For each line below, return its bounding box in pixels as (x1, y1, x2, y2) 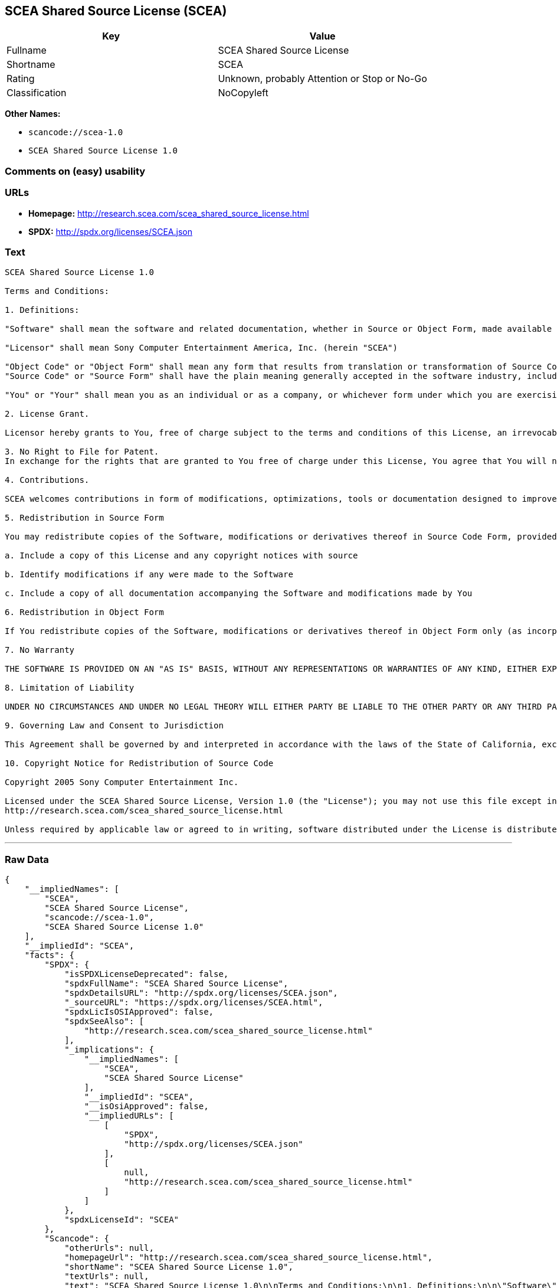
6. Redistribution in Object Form (5, 607, 164, 617)
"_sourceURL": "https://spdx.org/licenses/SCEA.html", (64, 998, 323, 1008)
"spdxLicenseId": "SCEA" (64, 1215, 179, 1225)
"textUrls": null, (64, 1271, 149, 1282)
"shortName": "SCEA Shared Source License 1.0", (64, 1262, 293, 1272)
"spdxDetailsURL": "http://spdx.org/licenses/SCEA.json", (64, 988, 338, 998)
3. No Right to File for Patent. (5, 447, 159, 457)
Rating (6, 73, 35, 85)
